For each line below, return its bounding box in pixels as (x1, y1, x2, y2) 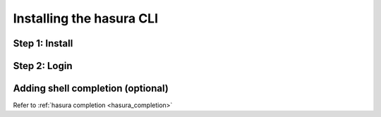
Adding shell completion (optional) (13, 82, 169, 94)
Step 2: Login (13, 60, 73, 72)
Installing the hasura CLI (13, 11, 159, 26)
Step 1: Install (13, 37, 73, 49)
